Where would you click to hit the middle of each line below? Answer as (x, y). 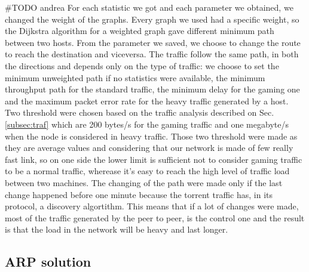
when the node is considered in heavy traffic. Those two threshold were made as (151, 136)
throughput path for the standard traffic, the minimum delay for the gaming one (152, 89)
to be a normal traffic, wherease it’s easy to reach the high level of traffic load (147, 171)
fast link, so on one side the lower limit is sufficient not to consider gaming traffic (154, 159)
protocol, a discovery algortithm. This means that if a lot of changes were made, (152, 206)
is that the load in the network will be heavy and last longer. (117, 229)
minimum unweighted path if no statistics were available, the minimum (135, 77)
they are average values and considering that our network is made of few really (149, 148)
